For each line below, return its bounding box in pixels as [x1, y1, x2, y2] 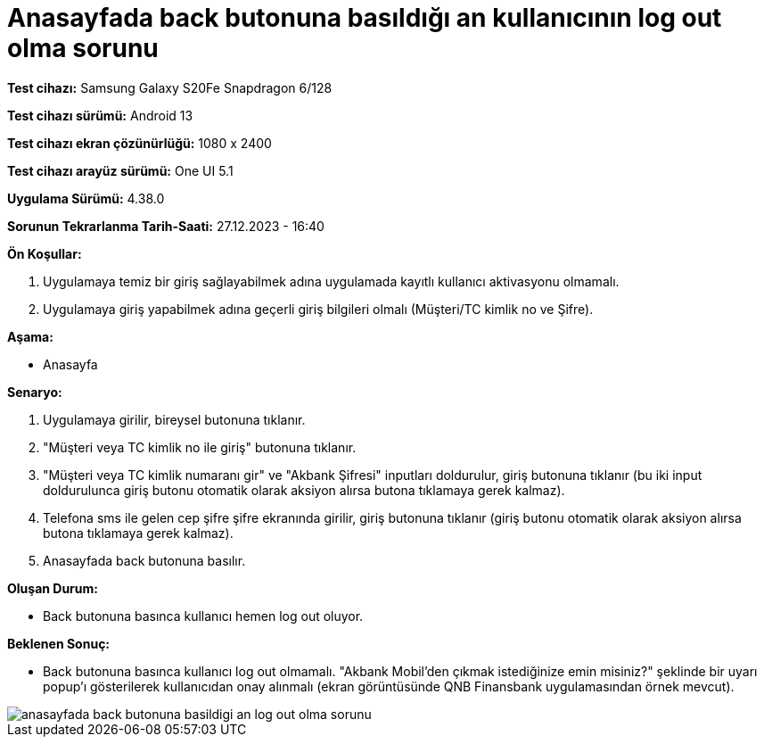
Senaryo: [7, 384, 62, 400]
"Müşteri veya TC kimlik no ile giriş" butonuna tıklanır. [43, 439, 357, 455]
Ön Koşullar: [7, 245, 82, 261]
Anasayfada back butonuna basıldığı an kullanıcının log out [7, 3, 722, 33]
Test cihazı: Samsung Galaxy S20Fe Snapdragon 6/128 [7, 79, 333, 95]
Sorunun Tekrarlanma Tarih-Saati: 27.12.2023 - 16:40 [7, 218, 324, 234]
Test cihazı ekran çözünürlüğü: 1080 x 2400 [7, 135, 272, 151]
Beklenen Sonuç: [7, 635, 111, 651]
